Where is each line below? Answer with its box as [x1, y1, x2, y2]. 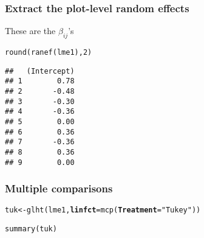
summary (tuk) [5, 225, 57, 234]
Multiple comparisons [5, 181, 113, 196]
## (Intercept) [5, 66, 75, 75]
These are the [5, 24, 56, 37]
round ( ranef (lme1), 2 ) [5, 48, 92, 57]
